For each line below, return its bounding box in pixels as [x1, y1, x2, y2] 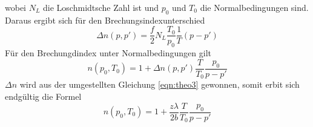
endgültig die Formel [5, 90, 82, 102]
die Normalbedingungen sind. [200, 1, 309, 13]
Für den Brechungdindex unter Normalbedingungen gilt [5, 47, 211, 59]
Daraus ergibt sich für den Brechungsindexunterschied [5, 13, 205, 26]
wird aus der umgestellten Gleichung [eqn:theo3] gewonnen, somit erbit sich [19, 78, 300, 91]
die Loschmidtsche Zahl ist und [43, 1, 159, 13]
